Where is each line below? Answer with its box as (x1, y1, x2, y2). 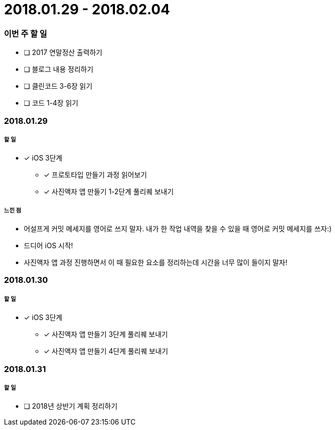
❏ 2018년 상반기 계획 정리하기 (24, 402, 117, 411)
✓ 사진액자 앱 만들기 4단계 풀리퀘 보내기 (44, 347, 168, 356)
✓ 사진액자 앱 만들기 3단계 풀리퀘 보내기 (44, 330, 168, 339)
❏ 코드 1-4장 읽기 (24, 99, 78, 107)
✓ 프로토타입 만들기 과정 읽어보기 (44, 170, 147, 179)
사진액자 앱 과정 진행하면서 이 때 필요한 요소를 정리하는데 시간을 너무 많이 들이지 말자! (24, 258, 287, 267)
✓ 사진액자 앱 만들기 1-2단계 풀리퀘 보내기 (44, 187, 174, 196)
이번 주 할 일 (4, 28, 47, 39)
